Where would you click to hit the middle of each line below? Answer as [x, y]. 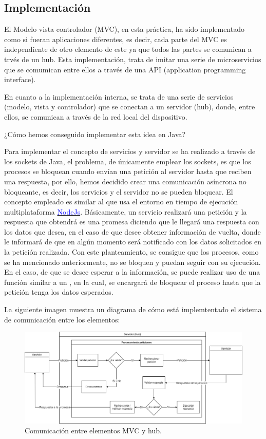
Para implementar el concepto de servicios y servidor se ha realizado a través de [130, 151]
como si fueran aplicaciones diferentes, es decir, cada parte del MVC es [116, 39]
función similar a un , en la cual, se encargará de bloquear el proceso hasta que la [132, 282]
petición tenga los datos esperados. [59, 292]
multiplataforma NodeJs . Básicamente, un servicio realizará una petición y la [126, 211]
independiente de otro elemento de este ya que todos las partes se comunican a [128, 49]
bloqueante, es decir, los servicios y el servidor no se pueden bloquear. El [119, 191]
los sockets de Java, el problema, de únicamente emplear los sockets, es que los [128, 161]
